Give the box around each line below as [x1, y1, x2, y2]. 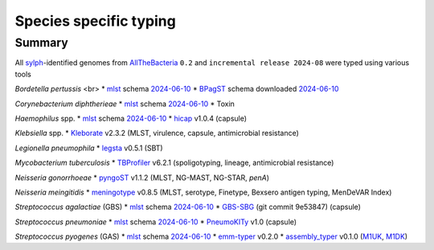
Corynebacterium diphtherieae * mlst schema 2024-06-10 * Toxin [14, 99, 235, 109]
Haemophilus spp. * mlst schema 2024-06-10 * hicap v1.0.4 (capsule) [14, 113, 248, 123]
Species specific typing [14, 12, 176, 30]
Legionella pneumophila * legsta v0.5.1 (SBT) [14, 143, 164, 153]
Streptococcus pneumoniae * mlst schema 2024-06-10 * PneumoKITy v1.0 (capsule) [14, 217, 297, 227]
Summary [14, 35, 68, 50]
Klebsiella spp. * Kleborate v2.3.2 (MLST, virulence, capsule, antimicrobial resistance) [14, 129, 299, 138]
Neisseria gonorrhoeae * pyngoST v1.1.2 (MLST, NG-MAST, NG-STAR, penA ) [14, 173, 269, 182]
